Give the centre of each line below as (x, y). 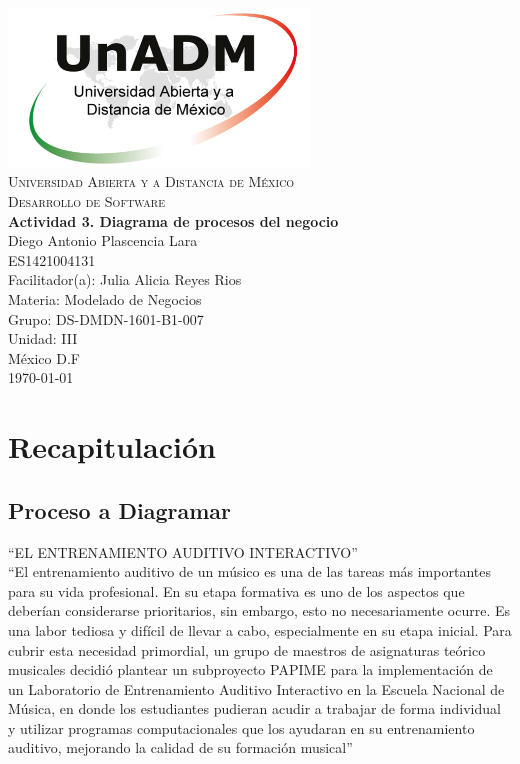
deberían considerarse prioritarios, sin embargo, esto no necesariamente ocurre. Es (259, 610)
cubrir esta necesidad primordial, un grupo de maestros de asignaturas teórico (247, 649)
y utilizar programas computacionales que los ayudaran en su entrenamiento (241, 727)
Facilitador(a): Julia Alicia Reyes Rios (125, 279)
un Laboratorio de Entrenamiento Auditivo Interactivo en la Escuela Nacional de (256, 688)
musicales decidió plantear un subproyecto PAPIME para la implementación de (250, 669)
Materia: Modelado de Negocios (105, 299)
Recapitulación (112, 446)
